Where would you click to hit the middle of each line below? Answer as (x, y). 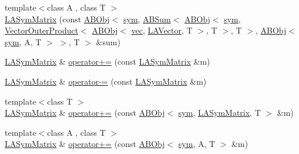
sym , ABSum (147, 19)
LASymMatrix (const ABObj (57, 19)
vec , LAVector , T (162, 30)
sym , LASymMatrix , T (219, 113)
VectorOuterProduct (42, 30)
